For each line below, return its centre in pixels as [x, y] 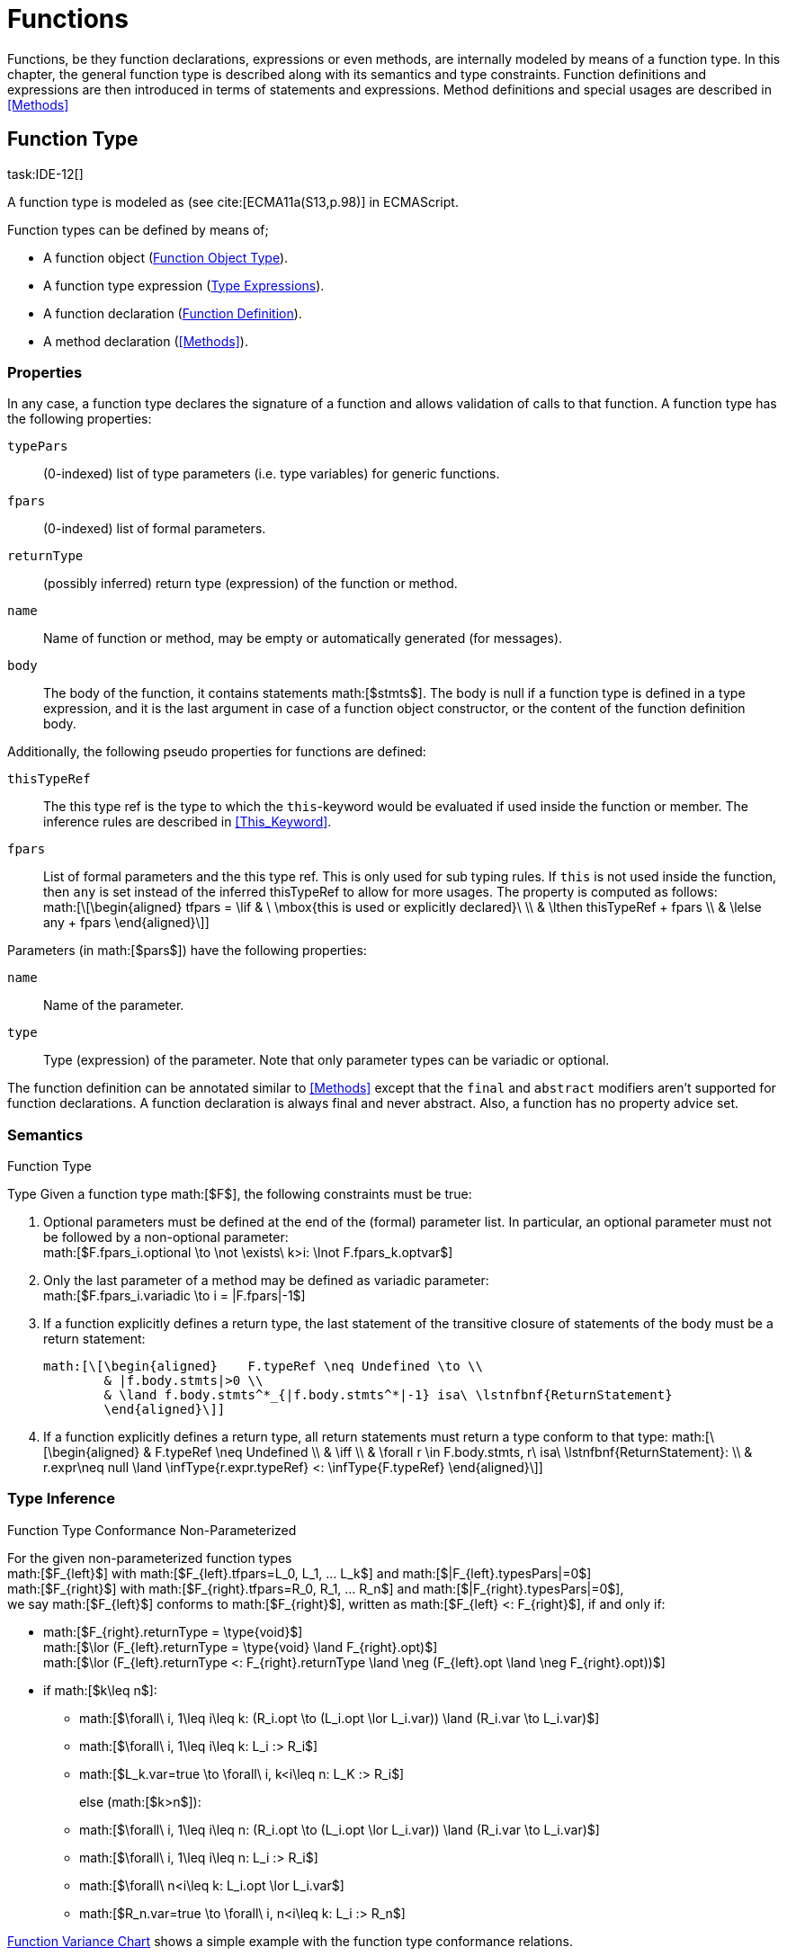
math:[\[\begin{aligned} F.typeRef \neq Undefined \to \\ [263, 1367]
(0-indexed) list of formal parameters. [155, 529]
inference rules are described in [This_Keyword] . [188, 822]
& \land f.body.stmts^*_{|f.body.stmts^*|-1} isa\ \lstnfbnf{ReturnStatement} [388, 1395]
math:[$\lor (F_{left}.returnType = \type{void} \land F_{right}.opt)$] [241, 1647]
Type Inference [61, 1499]
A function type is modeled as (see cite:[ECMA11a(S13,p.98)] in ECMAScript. [233, 201]
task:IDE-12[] [45, 174]
